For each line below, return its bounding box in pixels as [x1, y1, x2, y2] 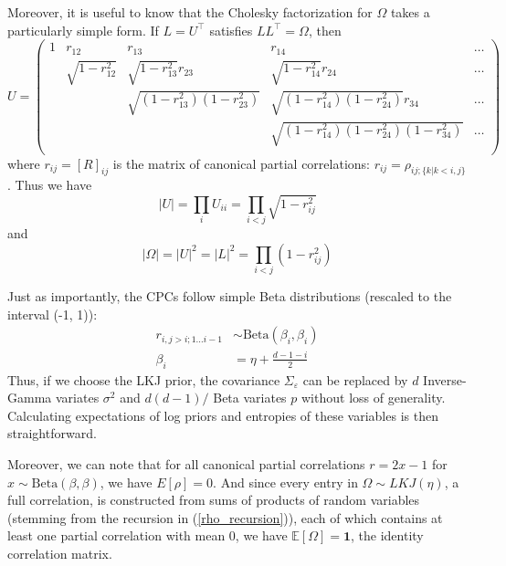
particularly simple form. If [7, 20, 159, 39]
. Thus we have [7, 175, 92, 194]
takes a [390, 3, 430, 21]
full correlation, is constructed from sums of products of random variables [7, 490, 420, 509]
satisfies [209, 20, 253, 39]
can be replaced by [302, 370, 408, 389]
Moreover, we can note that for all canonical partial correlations [7, 455, 365, 474]
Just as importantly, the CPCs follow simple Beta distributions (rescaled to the [7, 287, 452, 306]
